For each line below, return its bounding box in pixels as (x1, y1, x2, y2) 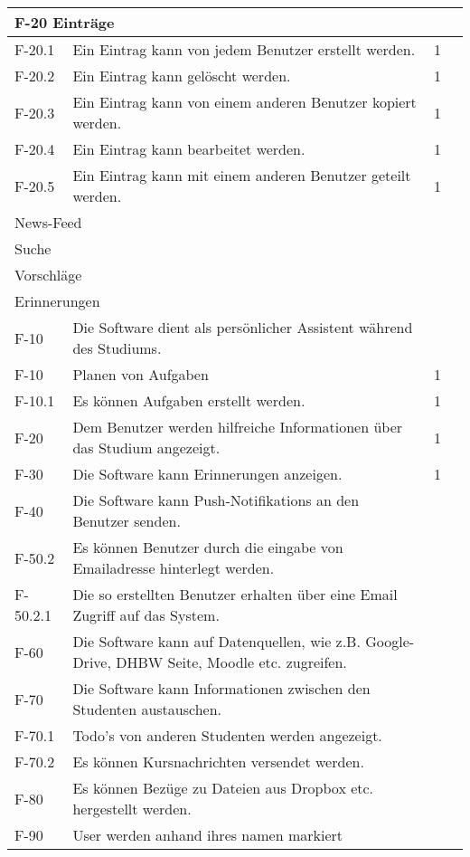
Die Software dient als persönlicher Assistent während (72, 317, 413, 338)
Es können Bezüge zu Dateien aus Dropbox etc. (72, 777, 374, 798)
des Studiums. (72, 338, 162, 358)
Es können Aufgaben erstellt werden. (72, 390, 305, 411)
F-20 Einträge (14, 12, 115, 33)
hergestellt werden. (72, 798, 192, 819)
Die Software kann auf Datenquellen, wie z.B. (72, 631, 361, 652)
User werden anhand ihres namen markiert (72, 824, 343, 845)
